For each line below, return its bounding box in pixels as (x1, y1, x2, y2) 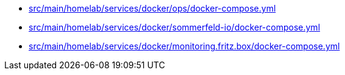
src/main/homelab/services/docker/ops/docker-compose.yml (29, 3, 276, 13)
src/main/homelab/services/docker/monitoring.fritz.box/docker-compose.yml (29, 41, 340, 51)
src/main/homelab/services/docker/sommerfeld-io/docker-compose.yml (29, 22, 321, 32)
